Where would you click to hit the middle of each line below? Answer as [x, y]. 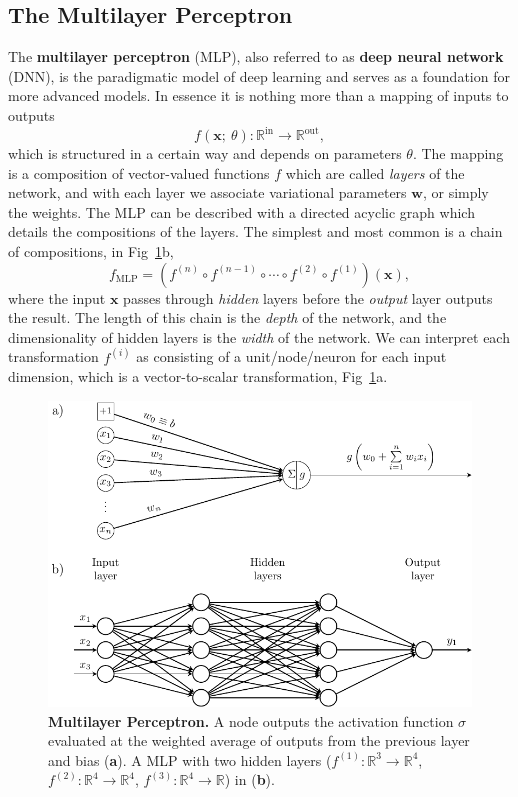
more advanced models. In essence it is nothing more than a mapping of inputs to [258, 95]
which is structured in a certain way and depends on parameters [205, 153]
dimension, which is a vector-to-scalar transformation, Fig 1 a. [198, 376]
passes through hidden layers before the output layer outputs [308, 297]
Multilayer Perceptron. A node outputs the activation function [251, 720]
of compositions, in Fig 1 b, [91, 251]
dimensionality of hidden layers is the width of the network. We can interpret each [259, 336]
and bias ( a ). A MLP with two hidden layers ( [190, 759]
